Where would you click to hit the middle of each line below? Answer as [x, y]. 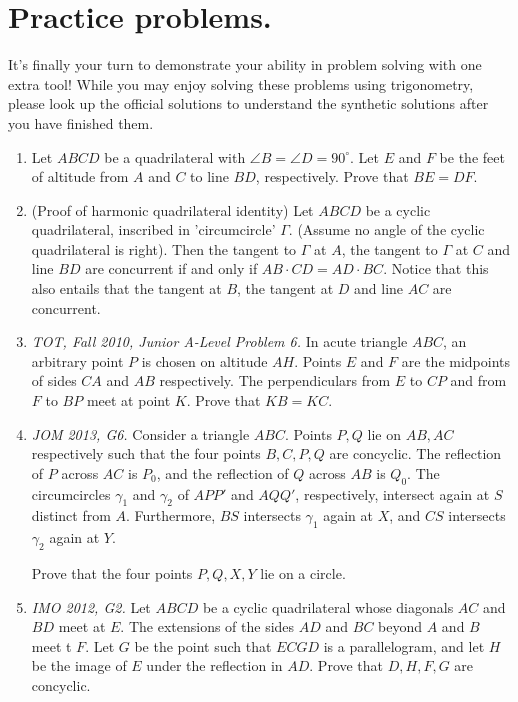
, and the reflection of [222, 472]
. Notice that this [436, 268]
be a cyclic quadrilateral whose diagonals [328, 606]
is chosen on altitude [204, 360]
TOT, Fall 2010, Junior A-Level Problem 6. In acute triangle [219, 341]
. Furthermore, [171, 515]
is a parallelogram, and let [404, 645]
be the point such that [203, 645]
